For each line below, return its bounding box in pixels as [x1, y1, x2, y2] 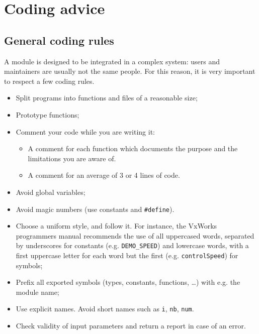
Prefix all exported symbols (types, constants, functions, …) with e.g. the [16, 277, 240, 287]
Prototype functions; [16, 109, 79, 120]
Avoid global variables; [16, 186, 85, 197]
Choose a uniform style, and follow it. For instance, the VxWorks [16, 220, 217, 231]
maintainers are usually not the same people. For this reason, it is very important [4, 66, 255, 76]
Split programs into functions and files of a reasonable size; [16, 92, 198, 103]
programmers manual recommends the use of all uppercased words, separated [16, 230, 254, 241]
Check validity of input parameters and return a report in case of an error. [16, 320, 246, 331]
